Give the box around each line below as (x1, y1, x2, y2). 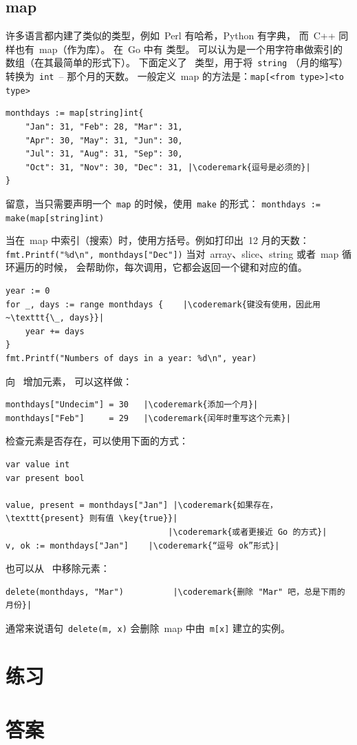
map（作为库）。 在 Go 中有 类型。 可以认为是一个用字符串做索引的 (39, 41, 343, 56)
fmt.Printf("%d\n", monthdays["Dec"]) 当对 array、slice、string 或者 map (6, 246, 339, 261)
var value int (6, 460, 70, 470)
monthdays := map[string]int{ (6, 108, 144, 119)
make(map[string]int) (6, 213, 105, 223)
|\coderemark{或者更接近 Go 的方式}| (168, 527, 327, 537)
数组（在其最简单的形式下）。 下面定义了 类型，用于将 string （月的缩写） (6, 55, 348, 70)
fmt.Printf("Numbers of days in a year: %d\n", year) (6, 354, 257, 364)
